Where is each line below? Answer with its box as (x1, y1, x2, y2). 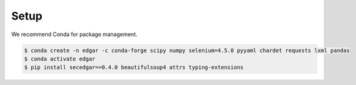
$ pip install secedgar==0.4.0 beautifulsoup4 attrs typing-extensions (24, 64, 244, 71)
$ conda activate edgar (24, 55, 96, 62)
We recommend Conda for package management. (11, 31, 138, 38)
